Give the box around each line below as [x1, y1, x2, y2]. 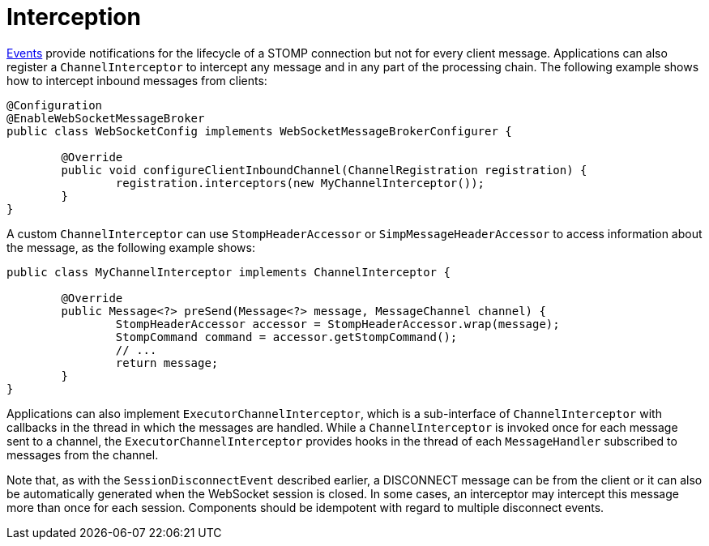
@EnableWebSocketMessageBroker [6, 111, 205, 125]
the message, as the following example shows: [6, 240, 255, 254]
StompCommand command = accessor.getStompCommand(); [115, 330, 458, 343]
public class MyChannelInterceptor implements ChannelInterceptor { [6, 265, 451, 279]
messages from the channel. [6, 447, 159, 462]
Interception [6, 3, 141, 31]
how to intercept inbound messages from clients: [6, 73, 267, 87]
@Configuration [6, 98, 103, 112]
